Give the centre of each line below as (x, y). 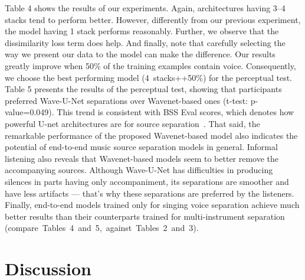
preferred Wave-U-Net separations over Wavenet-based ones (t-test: (126, 100)
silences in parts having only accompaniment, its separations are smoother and (147, 181)
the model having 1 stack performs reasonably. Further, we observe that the (142, 31)
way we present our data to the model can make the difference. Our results (140, 54)
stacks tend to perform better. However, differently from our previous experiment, (153, 19)
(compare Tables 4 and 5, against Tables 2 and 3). (102, 228)
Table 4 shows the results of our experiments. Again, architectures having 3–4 (145, 8)
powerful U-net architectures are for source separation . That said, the (132, 123)
